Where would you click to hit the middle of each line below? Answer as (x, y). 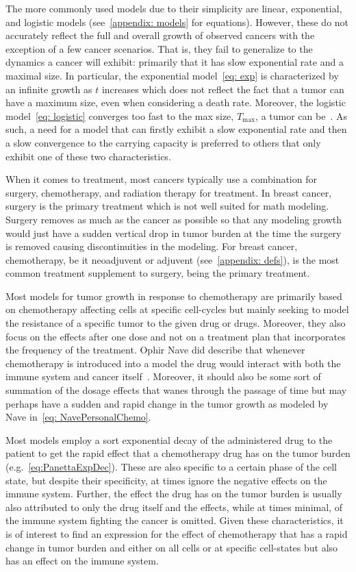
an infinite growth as (49, 89)
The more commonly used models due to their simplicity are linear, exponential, (174, 8)
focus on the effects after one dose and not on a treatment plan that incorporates (176, 336)
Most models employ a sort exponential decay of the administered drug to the (169, 439)
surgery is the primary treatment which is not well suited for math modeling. (167, 206)
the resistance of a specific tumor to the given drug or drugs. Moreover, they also (176, 323)
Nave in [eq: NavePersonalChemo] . (78, 417)
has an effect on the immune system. (82, 561)
